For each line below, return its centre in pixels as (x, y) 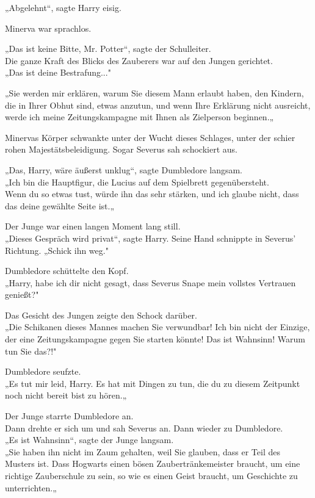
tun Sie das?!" (31, 351)
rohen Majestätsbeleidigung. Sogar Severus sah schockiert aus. (121, 149)
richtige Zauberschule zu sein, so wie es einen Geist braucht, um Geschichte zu (151, 475)
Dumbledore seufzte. (43, 371)
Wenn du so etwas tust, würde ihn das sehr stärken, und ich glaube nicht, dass (152, 194)
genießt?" (22, 294)
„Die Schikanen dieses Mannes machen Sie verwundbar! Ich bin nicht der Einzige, (157, 327)
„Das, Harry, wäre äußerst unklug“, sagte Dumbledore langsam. (124, 169)
